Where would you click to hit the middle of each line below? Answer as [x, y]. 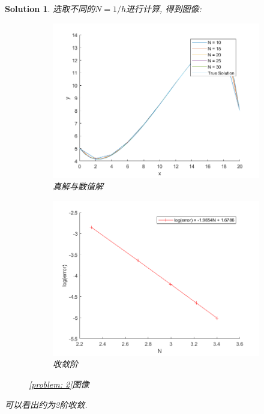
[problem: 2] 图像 [59, 384]
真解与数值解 [78, 186]
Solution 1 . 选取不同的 [50, 8]
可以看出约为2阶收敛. [46, 404]
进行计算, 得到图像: [164, 8]
